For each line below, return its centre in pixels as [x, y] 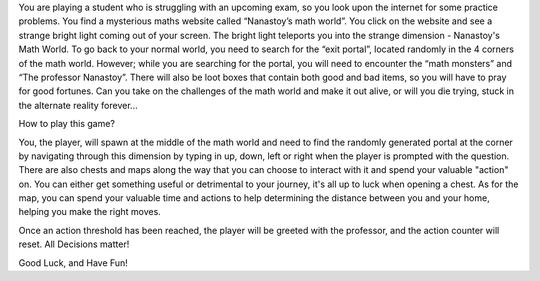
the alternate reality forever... [78, 105]
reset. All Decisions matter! [74, 244]
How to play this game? [66, 124]
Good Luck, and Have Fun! [73, 262]
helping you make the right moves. [90, 212]
